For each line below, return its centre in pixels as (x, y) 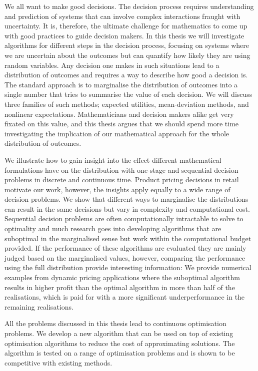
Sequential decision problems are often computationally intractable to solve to (124, 218)
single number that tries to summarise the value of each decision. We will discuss (128, 94)
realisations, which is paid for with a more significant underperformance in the (125, 297)
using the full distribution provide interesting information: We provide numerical (128, 267)
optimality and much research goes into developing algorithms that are (113, 228)
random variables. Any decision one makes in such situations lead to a (112, 65)
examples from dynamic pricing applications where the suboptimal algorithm (122, 277)
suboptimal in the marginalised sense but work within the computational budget (128, 238)
